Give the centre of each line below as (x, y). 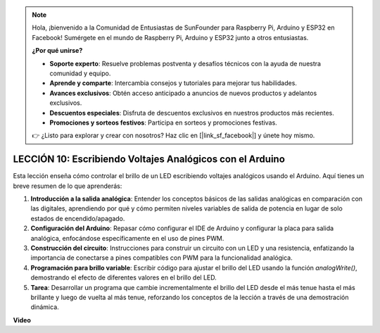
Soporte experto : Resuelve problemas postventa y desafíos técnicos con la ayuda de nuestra (185, 63)
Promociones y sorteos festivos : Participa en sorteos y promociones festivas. (163, 122)
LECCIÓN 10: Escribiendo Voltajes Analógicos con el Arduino (149, 159)
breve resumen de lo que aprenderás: (68, 186)
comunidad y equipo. (80, 73)
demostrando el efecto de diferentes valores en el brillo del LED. (124, 277)
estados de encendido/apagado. (78, 218)
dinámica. (45, 307)
